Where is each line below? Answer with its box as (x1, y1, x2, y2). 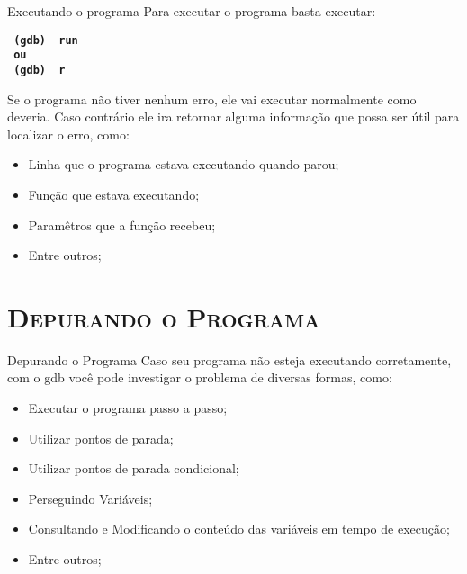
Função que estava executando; (28, 184, 200, 203)
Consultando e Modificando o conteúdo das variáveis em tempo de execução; (28, 519, 450, 538)
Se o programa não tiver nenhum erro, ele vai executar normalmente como (7, 89, 417, 108)
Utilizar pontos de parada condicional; (28, 459, 239, 478)
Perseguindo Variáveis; (28, 489, 153, 507)
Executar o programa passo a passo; (28, 399, 228, 417)
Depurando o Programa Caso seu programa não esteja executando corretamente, (7, 350, 452, 369)
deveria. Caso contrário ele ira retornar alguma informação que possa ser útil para (7, 107, 460, 126)
